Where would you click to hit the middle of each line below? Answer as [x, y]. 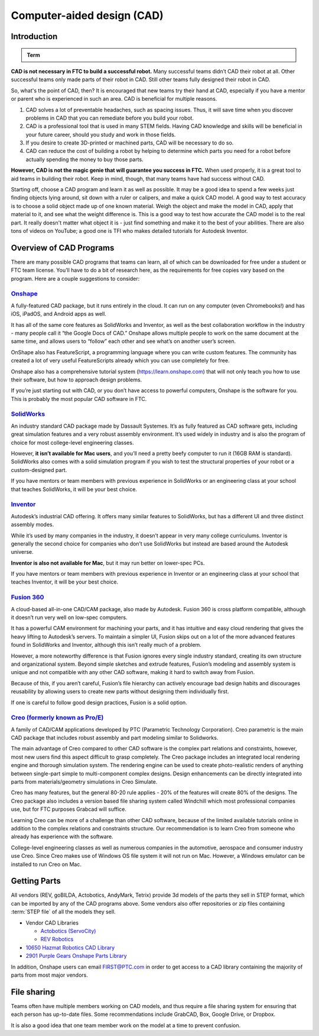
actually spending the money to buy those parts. [85, 159]
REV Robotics [57, 939]
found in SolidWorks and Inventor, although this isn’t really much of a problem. [106, 645]
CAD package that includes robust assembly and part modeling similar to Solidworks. [115, 738]
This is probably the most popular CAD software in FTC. [79, 399]
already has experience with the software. [62, 837]
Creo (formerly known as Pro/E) [57, 718]
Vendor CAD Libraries [52, 923]
